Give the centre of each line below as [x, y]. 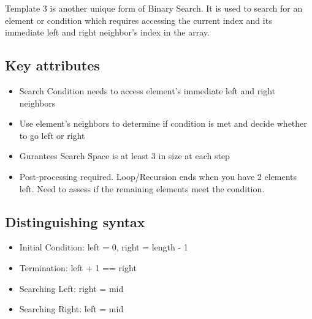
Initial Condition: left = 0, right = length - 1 [104, 247]
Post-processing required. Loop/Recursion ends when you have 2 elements [158, 176]
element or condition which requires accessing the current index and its [139, 20]
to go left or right [52, 135]
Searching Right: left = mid [71, 309]
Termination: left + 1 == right [78, 267]
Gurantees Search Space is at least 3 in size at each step [124, 156]
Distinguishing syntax [75, 221]
